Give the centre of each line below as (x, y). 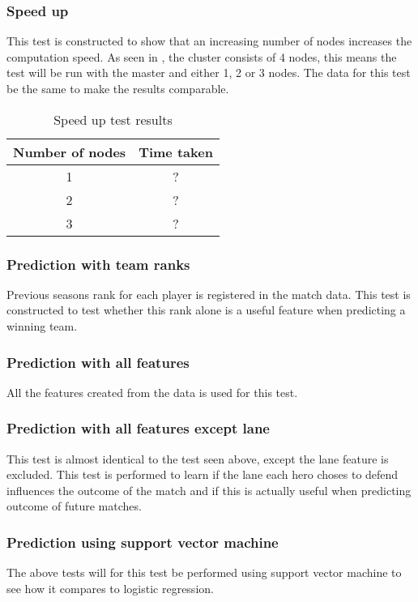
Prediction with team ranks (98, 264)
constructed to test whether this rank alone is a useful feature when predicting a (206, 310)
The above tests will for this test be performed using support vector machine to (204, 572)
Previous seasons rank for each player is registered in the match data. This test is (209, 294)
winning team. (42, 326)
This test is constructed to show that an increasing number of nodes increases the (209, 41)
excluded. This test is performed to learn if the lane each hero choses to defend (203, 474)
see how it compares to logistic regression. (110, 588)
